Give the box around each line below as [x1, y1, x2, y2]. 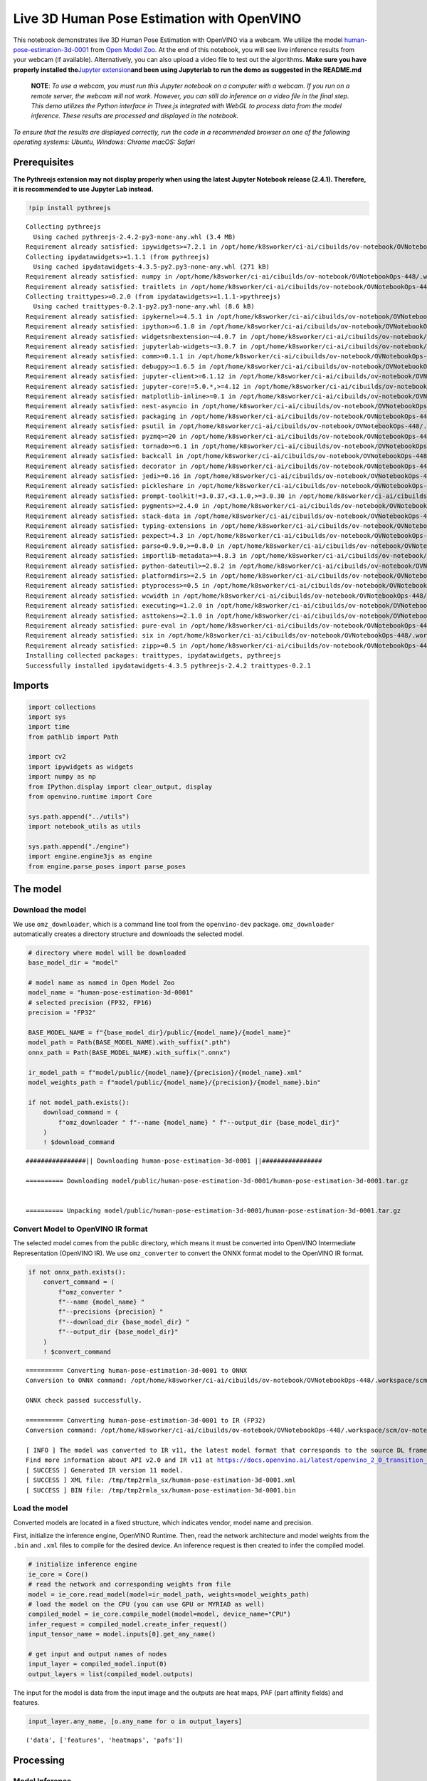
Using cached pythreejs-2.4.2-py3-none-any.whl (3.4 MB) [33, 232, 236, 241]
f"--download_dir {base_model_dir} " [58, 1318, 190, 1326]
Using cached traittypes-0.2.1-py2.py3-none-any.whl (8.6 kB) [33, 303, 255, 311]
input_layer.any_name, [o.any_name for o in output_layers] [28, 1718, 243, 1725]
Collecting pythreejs [26, 223, 101, 231]
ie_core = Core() [28, 1570, 89, 1578]
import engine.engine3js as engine [28, 852, 152, 861]
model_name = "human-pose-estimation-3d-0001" [28, 989, 194, 997]
